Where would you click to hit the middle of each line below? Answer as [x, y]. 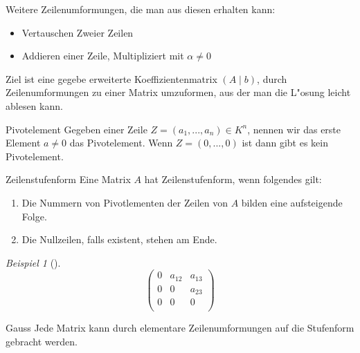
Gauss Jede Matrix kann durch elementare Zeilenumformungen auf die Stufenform [180, 328]
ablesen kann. [34, 105]
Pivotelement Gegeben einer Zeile [76, 129]
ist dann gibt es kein [285, 143]
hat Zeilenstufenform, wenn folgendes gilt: [233, 179]
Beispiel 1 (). [33, 262]
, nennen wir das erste [294, 129]
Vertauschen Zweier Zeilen [78, 32]
